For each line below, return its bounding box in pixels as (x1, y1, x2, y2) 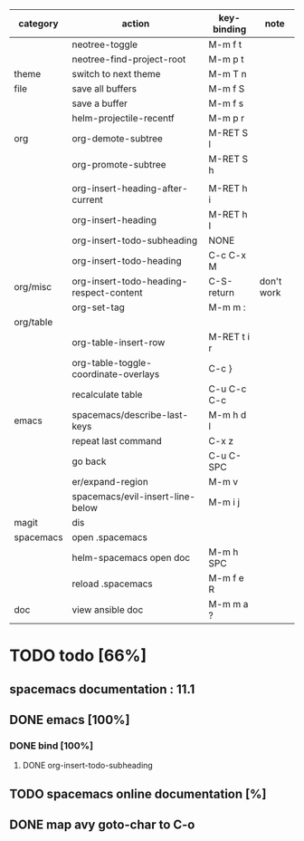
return (207, 286, 235, 298)
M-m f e (207, 572, 244, 584)
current (71, 194, 104, 206)
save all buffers (71, 82, 138, 94)
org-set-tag (71, 301, 125, 314)
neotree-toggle (71, 38, 138, 51)
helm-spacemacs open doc (71, 552, 191, 564)
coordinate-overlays (71, 368, 160, 380)
